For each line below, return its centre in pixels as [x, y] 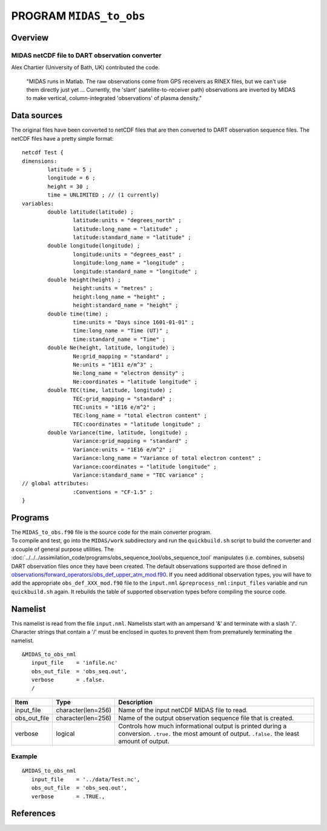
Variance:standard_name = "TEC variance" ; [138, 475]
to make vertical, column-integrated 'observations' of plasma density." [114, 98]
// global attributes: [56, 483]
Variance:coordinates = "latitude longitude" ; [145, 466]
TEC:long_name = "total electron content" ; [140, 416]
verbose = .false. [68, 680]
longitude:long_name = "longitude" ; [129, 263]
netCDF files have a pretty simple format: [62, 138]
